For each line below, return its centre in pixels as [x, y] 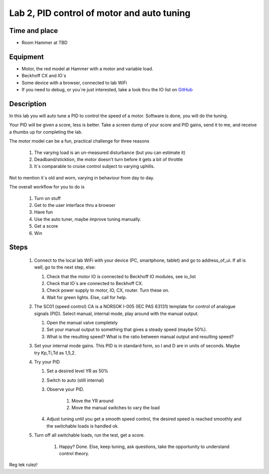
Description [28, 104]
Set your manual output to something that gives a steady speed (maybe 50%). [127, 329]
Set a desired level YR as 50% [77, 371]
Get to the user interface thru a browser [75, 205]
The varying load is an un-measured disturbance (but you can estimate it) [110, 153]
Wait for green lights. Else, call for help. [87, 297]
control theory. [74, 453]
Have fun [44, 212]
